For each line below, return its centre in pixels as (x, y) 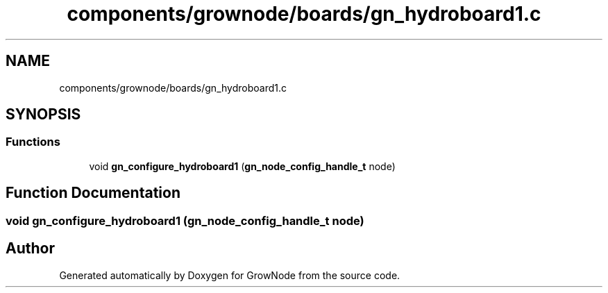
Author (30, 249)
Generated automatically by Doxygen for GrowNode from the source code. (230, 275)
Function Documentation (93, 193)
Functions (33, 142)
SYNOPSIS (43, 115)
